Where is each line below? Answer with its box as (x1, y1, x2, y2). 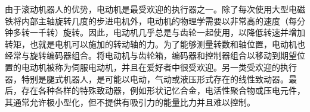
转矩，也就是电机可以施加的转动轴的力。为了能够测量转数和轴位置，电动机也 (5, 37, 305, 50)
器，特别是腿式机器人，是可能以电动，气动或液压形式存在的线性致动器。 (5, 72, 289, 85)
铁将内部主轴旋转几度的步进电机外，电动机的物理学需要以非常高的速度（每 (5, 14, 297, 27)
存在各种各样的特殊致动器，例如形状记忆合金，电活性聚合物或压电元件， (21, 84, 305, 97)
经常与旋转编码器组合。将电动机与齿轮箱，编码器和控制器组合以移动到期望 (5, 49, 297, 62)
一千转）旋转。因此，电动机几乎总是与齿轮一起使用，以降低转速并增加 (29, 26, 305, 39)
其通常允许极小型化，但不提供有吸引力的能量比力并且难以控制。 (5, 95, 255, 108)
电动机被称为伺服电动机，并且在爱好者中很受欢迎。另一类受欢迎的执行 (21, 60, 297, 73)
